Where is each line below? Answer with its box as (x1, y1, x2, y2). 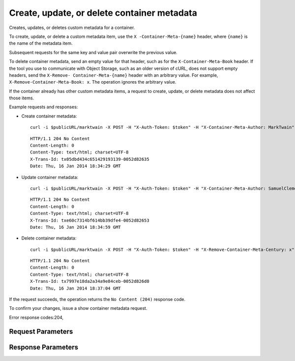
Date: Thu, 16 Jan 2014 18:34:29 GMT (30, 163, 121, 169)
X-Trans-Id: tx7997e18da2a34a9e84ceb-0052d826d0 (30, 278, 149, 284)
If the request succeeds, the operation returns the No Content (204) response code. (9, 297, 186, 302)
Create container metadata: (21, 113, 77, 119)
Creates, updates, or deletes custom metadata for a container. (9, 25, 135, 30)
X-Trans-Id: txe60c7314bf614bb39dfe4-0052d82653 (30, 217, 149, 223)
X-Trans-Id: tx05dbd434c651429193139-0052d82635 (30, 156, 149, 162)
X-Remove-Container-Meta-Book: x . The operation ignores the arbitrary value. (9, 79, 177, 85)
